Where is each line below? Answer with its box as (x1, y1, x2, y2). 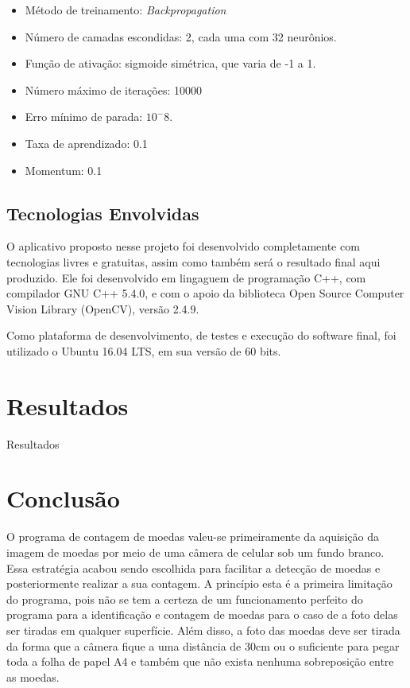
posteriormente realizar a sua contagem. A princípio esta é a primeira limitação (6, 575, 393, 592)
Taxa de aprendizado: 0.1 (25, 134, 148, 151)
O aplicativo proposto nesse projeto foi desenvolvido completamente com (6, 238, 360, 255)
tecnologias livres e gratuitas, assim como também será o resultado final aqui (6, 253, 381, 270)
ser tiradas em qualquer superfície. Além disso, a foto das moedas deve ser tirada (6, 621, 400, 638)
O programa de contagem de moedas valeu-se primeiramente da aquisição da (6, 528, 379, 545)
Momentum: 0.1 (25, 161, 102, 178)
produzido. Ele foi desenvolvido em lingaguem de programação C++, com (6, 269, 366, 286)
